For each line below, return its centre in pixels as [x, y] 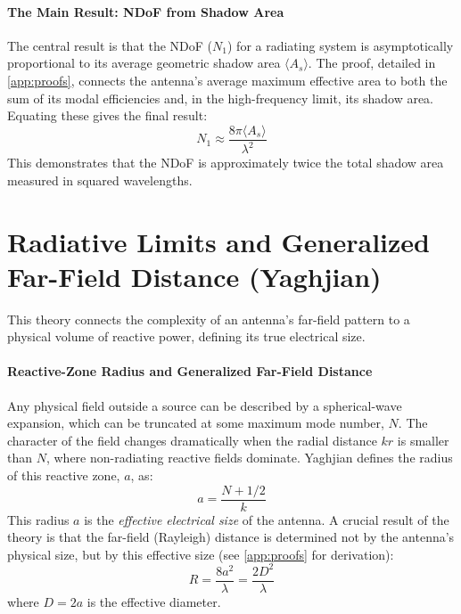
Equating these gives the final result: [107, 115]
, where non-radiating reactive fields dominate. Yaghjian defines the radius [249, 458]
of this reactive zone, [64, 475]
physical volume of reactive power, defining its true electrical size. [186, 336]
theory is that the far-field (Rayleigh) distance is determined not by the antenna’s [231, 537]
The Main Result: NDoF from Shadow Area [146, 11]
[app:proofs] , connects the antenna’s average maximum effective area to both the [227, 80]
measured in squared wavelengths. [100, 180]
